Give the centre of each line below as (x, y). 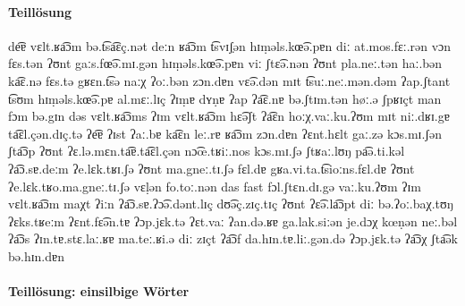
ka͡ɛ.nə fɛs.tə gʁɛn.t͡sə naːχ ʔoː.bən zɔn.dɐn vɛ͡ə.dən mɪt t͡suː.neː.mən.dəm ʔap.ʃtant (229, 80)
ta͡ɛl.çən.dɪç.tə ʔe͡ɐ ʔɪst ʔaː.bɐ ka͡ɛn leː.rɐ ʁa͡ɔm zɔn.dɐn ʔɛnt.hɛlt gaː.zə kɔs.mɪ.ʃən (225, 133)
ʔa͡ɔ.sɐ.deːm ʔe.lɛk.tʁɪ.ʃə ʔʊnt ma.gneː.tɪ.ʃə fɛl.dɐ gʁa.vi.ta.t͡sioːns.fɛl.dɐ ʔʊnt (211, 168)
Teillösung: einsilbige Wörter (99, 291)
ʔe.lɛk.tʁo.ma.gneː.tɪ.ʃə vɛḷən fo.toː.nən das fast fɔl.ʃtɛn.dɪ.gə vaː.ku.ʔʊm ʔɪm (215, 186)
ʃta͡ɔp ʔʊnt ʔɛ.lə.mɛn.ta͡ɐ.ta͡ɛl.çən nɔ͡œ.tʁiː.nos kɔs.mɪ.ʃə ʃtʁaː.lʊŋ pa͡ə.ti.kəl (207, 151)
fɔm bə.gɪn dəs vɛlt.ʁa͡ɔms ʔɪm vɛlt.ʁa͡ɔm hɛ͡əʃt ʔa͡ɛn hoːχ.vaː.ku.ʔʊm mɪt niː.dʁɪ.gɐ (229, 116)
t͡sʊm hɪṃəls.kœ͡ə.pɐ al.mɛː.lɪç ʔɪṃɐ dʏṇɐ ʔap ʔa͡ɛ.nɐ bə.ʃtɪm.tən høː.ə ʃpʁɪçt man (225, 98)
